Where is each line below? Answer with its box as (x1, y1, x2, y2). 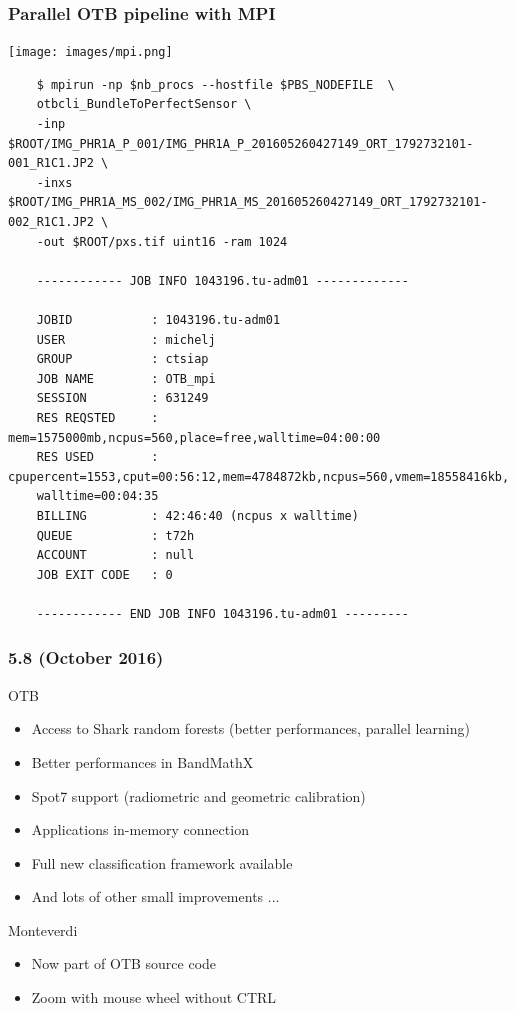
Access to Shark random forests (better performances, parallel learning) (31, 718, 470, 739)
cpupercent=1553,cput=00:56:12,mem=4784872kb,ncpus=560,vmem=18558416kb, (8, 469, 510, 484)
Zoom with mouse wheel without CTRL (31, 987, 277, 1008)
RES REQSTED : (36, 410, 159, 425)
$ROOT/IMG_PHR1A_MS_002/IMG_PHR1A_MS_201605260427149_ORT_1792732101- (8, 195, 488, 210)
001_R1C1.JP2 (8, 156, 94, 171)
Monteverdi (8, 919, 78, 940)
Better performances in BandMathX (31, 751, 254, 772)
